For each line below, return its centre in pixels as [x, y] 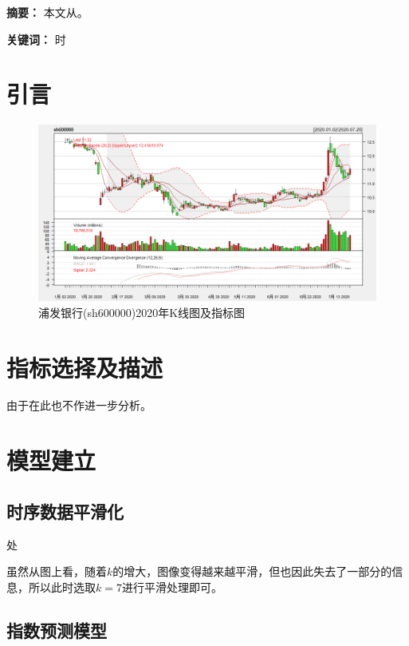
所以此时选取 [62, 587]
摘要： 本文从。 [47, 12]
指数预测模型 [57, 630]
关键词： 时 [36, 39]
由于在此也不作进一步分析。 [79, 405]
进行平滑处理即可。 [172, 587]
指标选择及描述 [85, 367]
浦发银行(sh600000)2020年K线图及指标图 [142, 312]
